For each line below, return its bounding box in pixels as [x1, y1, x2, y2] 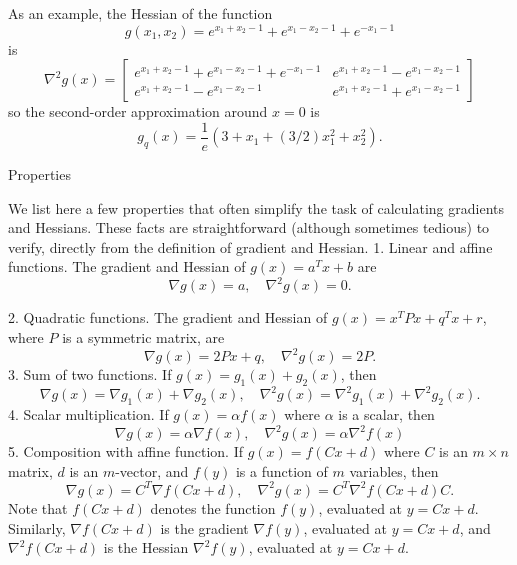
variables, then [349, 460, 439, 481]
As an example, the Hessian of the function [8, 3, 273, 23]
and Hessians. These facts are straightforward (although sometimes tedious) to [8, 217, 490, 238]
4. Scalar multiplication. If [8, 404, 169, 425]
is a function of [235, 460, 328, 481]
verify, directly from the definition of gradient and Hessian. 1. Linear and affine [8, 236, 493, 257]
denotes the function [150, 497, 276, 518]
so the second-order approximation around [8, 101, 268, 122]
